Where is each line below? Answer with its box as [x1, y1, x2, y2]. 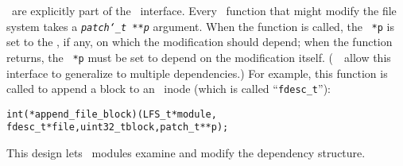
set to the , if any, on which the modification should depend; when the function [6, 33, 393, 50]
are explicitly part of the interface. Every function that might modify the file [11, 2, 397, 18]
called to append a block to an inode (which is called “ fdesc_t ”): [6, 80, 331, 97]
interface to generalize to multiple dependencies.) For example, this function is [6, 64, 388, 81]
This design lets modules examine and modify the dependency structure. [6, 145, 366, 161]
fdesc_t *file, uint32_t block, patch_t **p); [6, 122, 229, 133]
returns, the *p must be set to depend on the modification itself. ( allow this [6, 48, 391, 65]
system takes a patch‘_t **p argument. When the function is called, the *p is [6, 17, 394, 34]
